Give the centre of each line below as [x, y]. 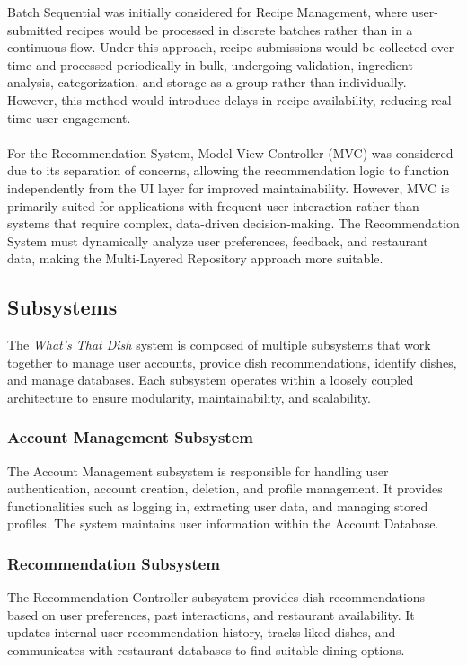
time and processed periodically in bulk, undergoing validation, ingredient [210, 64]
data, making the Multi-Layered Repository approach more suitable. [195, 258]
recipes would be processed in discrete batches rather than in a [240, 29]
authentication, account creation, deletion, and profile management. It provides [225, 488]
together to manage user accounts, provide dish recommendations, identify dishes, [232, 362]
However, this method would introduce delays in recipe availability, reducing [217, 99]
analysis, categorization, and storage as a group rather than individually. [207, 82]
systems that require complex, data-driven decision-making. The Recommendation [233, 223]
